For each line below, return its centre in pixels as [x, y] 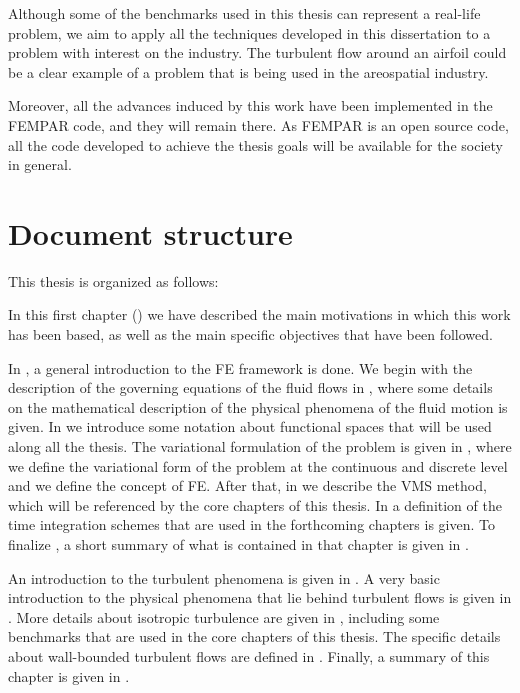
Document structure [150, 232]
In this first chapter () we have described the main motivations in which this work [259, 314]
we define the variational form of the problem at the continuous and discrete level [258, 465]
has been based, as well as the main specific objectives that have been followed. [250, 334]
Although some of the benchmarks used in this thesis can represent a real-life [244, 13]
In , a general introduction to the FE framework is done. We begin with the [240, 367]
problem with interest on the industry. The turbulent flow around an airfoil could [257, 52]
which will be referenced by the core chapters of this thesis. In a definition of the [255, 504]
